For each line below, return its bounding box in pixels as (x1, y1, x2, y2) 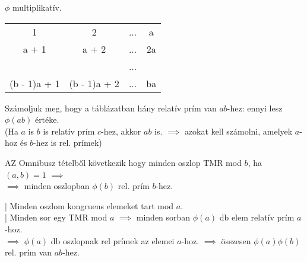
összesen (221, 234, 251, 247)
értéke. (34, 113, 59, 126)
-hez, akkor (101, 124, 141, 137)
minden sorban (136, 211, 191, 223)
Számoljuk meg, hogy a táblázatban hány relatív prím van (5, 101, 217, 114)
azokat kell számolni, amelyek (184, 124, 293, 137)
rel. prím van (5, 246, 52, 258)
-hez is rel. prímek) (33, 136, 102, 149)
